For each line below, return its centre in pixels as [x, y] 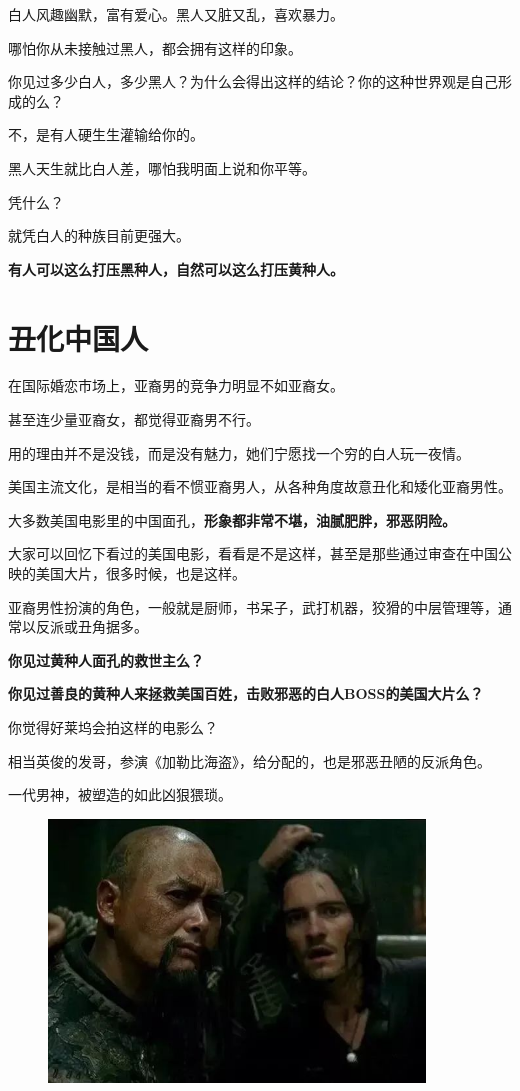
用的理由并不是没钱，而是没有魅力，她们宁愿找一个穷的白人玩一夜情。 [239, 452]
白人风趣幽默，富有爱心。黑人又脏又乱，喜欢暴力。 [176, 14]
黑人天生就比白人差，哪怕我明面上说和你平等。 [162, 167]
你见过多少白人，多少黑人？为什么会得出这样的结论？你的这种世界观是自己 [253, 81]
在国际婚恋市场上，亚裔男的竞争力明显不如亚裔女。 [176, 385]
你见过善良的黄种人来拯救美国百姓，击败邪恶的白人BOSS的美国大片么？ [246, 693]
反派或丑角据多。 [91, 626]
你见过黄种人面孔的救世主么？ [106, 659]
